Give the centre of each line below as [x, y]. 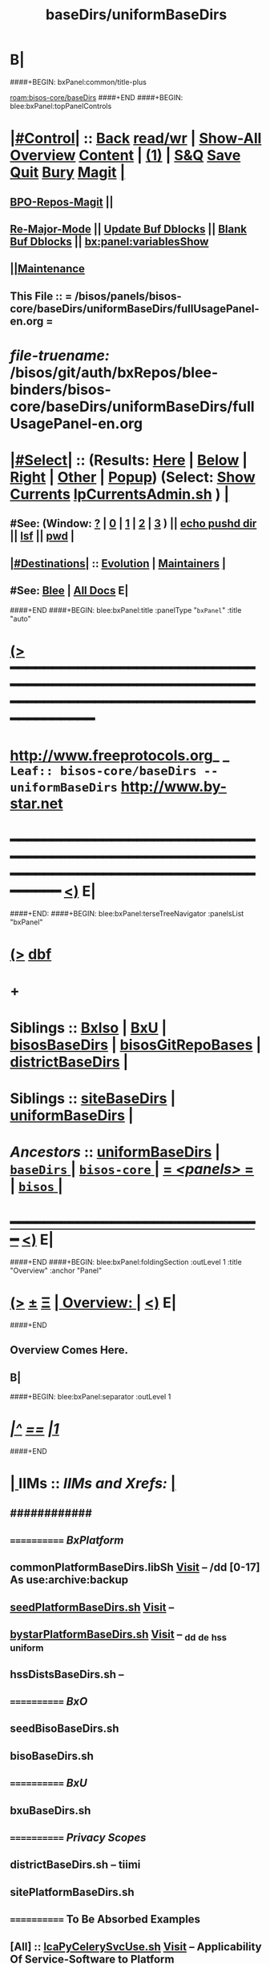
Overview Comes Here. [69, 1350]
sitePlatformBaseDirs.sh [72, 1892]
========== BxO [49, 1702]
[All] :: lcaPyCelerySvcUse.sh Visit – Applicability [136, 1947]
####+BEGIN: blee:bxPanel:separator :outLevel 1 [91, 1396]
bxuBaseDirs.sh [50, 1811]
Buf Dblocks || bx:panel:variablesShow [109, 241]
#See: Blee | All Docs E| [69, 591]
